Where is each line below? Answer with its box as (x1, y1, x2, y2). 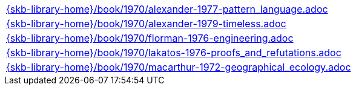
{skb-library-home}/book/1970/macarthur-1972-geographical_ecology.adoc (6, 61, 351, 73)
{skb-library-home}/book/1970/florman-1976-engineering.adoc (6, 32, 294, 44)
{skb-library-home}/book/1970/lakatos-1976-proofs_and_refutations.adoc (6, 47, 341, 59)
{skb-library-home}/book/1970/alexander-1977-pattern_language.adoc (6, 3, 328, 15)
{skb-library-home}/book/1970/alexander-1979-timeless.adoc (6, 18, 286, 30)
